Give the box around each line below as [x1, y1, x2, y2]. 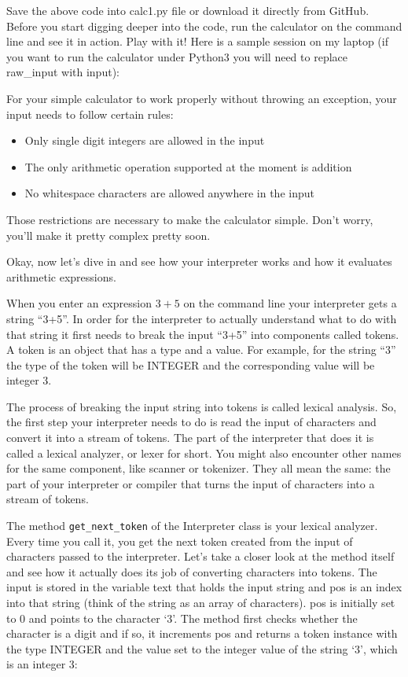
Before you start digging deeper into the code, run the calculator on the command [6, 17, 402, 34]
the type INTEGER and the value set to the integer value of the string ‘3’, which [6, 640, 398, 657]
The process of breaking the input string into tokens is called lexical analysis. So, [6, 398, 397, 414]
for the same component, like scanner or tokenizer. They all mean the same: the [6, 460, 391, 476]
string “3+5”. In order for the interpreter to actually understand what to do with [6, 310, 397, 326]
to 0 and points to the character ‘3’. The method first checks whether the [6, 609, 358, 626]
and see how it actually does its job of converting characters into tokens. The [6, 563, 377, 579]
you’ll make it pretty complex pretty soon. [6, 226, 211, 243]
